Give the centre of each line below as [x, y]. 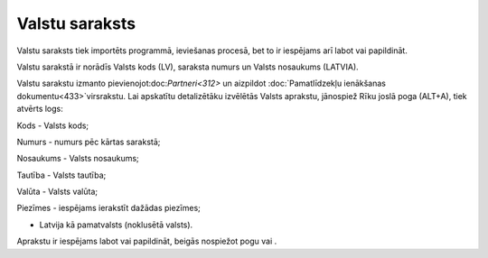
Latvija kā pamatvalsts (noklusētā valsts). [116, 225]
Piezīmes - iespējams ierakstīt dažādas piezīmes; [108, 208]
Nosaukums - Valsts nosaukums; [78, 159]
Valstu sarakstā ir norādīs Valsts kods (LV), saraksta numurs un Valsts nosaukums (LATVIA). [188, 67]
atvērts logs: [40, 109]
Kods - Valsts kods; [53, 125]
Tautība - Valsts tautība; [61, 175]
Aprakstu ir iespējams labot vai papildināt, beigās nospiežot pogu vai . [147, 241]
